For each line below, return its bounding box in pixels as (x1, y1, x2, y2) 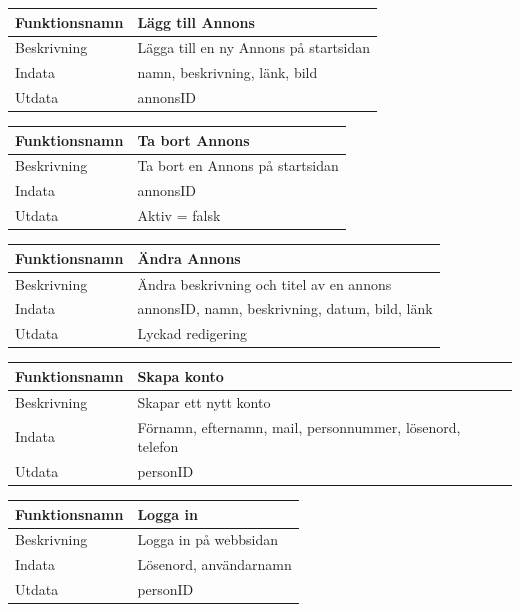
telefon (137, 436, 179, 457)
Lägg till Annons (137, 11, 255, 32)
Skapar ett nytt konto (137, 391, 271, 412)
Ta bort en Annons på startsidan (137, 155, 339, 176)
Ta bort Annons (137, 129, 250, 150)
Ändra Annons (137, 247, 241, 268)
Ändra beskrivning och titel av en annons (137, 273, 392, 294)
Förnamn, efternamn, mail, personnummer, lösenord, (137, 416, 461, 437)
